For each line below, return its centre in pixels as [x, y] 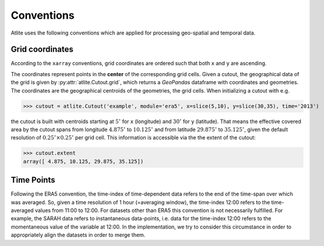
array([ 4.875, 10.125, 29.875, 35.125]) [83, 161]
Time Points [33, 180]
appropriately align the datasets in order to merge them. [78, 235]
